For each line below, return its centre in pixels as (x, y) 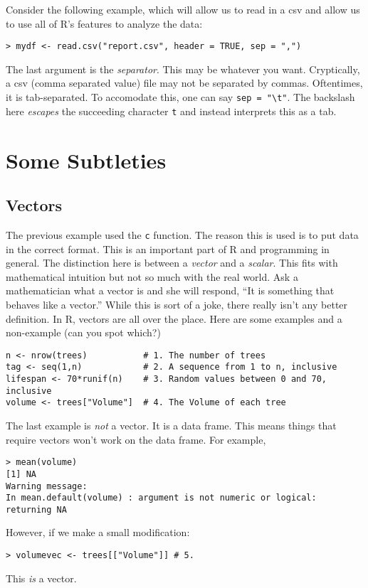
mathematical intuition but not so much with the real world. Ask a (152, 276)
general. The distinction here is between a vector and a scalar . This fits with (172, 263)
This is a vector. (41, 578)
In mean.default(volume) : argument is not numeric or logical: (161, 498)
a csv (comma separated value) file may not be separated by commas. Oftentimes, (184, 83)
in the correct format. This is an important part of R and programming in (168, 248)
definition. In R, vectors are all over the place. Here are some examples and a (174, 318)
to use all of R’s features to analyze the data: (104, 23)
